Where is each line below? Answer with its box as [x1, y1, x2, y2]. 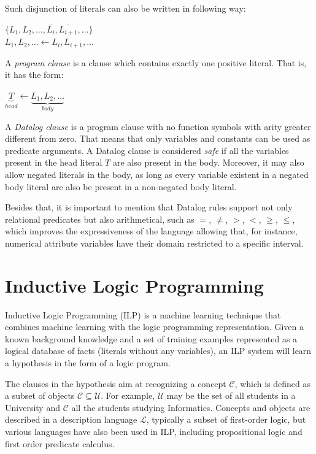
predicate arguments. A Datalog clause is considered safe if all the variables [5, 144, 289, 156]
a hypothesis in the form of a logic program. [5, 356, 171, 369]
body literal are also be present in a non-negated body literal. [5, 180, 237, 193]
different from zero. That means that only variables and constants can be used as [5, 132, 310, 145]
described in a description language [5, 413, 137, 426]
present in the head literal [5, 156, 102, 169]
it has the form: [5, 68, 64, 81]
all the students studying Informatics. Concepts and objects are [71, 401, 310, 414]
